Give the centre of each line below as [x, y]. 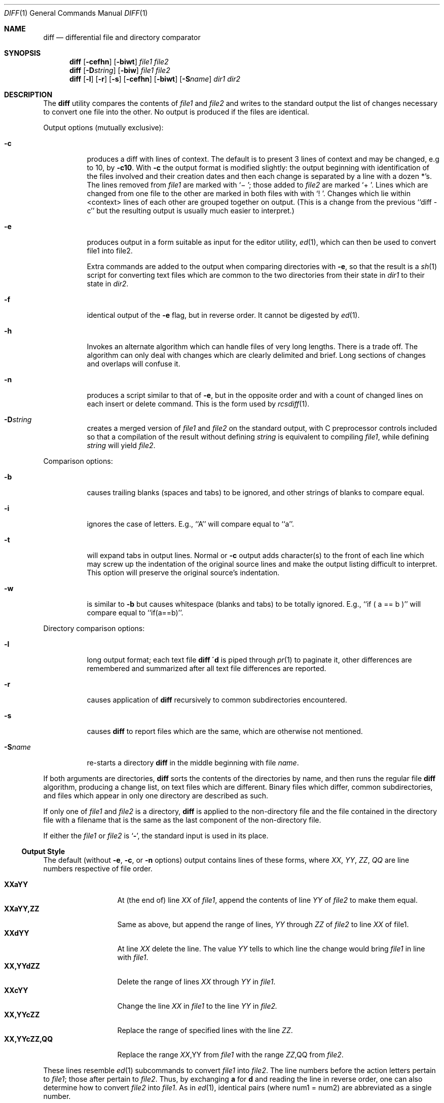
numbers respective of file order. [98, 869]
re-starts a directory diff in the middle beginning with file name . [193, 763]
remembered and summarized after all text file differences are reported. [207, 668]
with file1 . [133, 957]
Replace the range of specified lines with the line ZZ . [205, 1030]
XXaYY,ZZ [22, 909]
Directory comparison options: [94, 628]
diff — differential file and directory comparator [122, 37]
